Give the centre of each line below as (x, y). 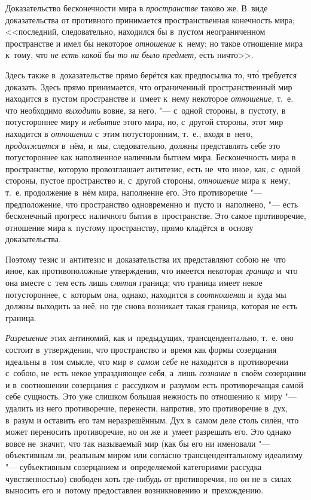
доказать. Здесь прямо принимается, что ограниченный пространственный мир (149, 86)
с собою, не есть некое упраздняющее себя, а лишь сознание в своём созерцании (156, 373)
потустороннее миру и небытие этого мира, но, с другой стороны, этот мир (144, 122)
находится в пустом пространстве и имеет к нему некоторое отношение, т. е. (150, 98)
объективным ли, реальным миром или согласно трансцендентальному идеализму (154, 455)
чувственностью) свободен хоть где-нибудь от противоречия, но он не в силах (149, 478)
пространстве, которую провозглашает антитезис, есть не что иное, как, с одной (153, 168)
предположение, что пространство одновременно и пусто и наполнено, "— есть (152, 204)
